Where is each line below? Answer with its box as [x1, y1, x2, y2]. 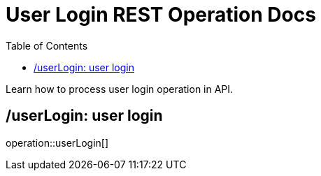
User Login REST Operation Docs [6, 3, 316, 27]
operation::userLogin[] [6, 136, 109, 149]
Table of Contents [6, 39, 88, 52]
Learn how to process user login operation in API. [6, 82, 234, 95]
